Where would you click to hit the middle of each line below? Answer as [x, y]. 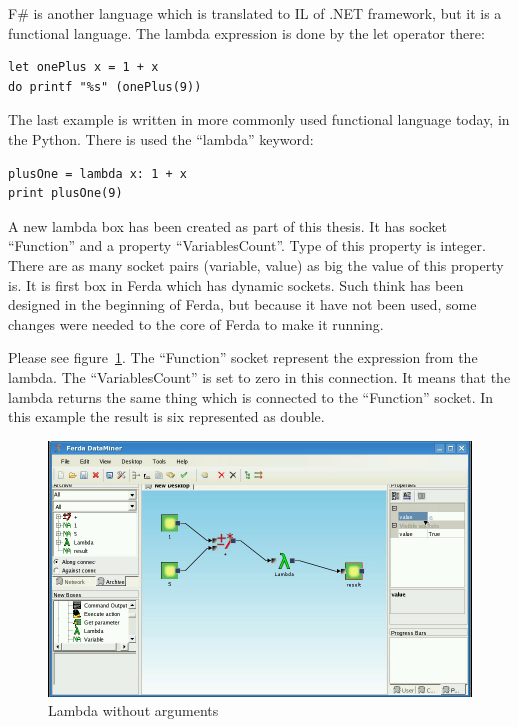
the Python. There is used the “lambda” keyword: [161, 138]
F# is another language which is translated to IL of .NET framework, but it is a [255, 13]
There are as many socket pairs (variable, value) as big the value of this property [256, 264]
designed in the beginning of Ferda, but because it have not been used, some [242, 304]
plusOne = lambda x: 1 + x [97, 173]
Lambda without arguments [133, 710]
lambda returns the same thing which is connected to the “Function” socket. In [251, 396]
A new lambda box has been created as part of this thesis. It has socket [227, 225]
